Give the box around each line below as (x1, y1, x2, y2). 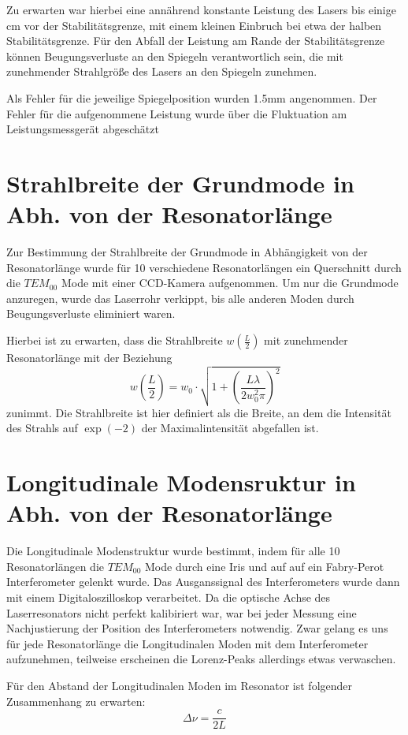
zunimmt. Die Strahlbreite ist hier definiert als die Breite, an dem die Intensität (6, 404, 391, 420)
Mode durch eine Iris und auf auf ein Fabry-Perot (145, 558, 384, 574)
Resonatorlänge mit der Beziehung (6, 349, 172, 366)
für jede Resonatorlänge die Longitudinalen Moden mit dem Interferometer (6, 635, 369, 651)
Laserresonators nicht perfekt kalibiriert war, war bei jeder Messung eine (6, 604, 357, 621)
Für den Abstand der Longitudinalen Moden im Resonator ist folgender (6, 677, 353, 694)
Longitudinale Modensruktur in (6, 466, 356, 498)
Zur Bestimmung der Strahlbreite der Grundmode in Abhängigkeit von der (6, 244, 368, 260)
